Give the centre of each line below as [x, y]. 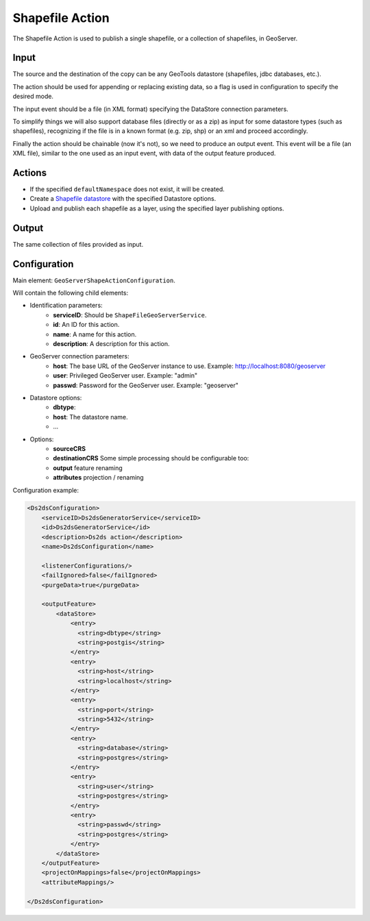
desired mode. [33, 97]
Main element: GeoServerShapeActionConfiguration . [94, 280]
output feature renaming [88, 468]
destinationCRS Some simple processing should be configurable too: [151, 458]
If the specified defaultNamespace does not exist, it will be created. [127, 189]
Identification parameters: [66, 306]
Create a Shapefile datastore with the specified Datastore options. [123, 199]
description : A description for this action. [111, 344]
